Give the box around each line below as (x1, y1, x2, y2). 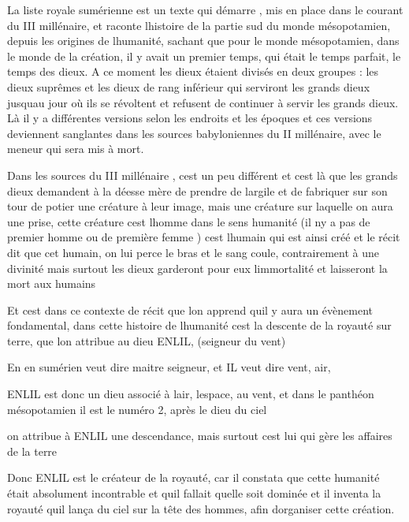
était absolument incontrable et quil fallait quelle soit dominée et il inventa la (7, 485, 381, 501)
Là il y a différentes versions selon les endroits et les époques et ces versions (7, 110, 373, 126)
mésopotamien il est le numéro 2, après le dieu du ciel (7, 401, 267, 417)
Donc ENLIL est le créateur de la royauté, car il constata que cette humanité (7, 469, 380, 486)
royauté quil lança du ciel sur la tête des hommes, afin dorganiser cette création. (7, 500, 395, 516)
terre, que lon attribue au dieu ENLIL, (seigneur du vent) (7, 332, 286, 349)
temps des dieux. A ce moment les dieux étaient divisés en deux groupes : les (7, 63, 379, 80)
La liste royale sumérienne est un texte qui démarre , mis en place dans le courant (7, 2, 403, 17)
